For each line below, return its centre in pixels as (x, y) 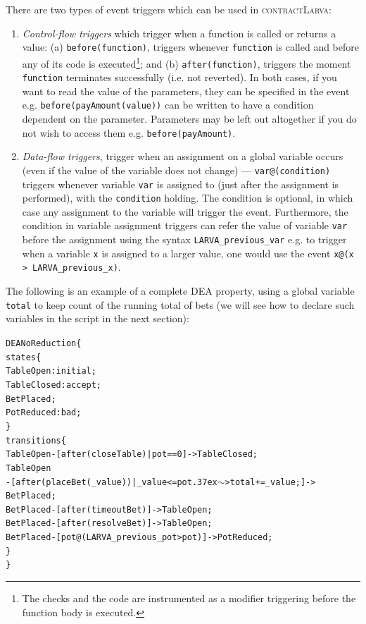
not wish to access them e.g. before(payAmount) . (129, 132)
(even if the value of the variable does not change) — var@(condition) (176, 170)
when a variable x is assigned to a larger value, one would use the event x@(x (188, 253)
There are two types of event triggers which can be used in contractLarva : (169, 9)
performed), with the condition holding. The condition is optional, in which (188, 198)
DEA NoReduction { (44, 343)
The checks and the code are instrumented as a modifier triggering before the (189, 598)
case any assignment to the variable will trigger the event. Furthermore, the (185, 211)
